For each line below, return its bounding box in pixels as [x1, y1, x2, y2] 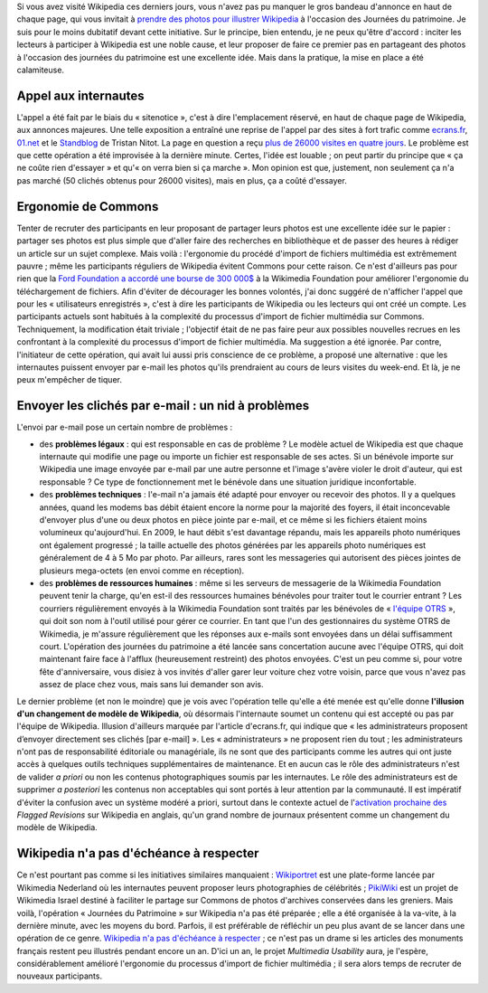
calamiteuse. [16, 64, 65, 75]
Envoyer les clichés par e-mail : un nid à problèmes [16, 398, 310, 413]
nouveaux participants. [16, 970, 103, 981]
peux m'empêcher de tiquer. [16, 374, 122, 385]
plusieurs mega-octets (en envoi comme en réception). [39, 565, 245, 576]
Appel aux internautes [16, 88, 145, 103]
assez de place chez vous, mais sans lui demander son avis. [39, 679, 264, 690]
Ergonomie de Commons [16, 199, 159, 214]
